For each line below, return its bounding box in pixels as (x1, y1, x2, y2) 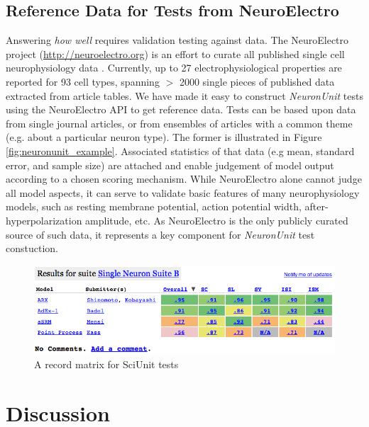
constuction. (6, 241, 58, 256)
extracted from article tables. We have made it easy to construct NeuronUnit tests (6, 88, 363, 103)
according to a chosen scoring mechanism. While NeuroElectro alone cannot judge (6, 171, 362, 186)
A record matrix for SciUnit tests (34, 357, 179, 372)
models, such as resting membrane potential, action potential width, (6, 199, 302, 214)
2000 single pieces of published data (179, 74, 335, 89)
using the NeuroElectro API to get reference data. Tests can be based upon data (6, 102, 356, 117)
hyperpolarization (6, 212, 82, 227)
